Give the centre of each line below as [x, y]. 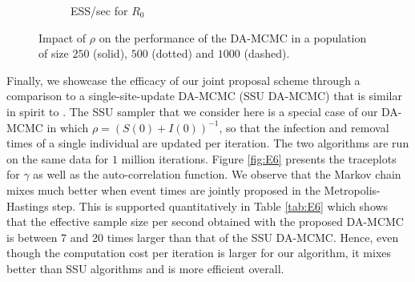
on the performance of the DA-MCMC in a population [233, 37]
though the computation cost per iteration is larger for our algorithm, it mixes [199, 253]
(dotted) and [183, 53]
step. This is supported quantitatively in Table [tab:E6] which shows [220, 205]
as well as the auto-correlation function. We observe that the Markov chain [217, 174]
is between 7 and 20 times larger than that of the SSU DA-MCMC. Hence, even [203, 237]
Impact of [62, 37]
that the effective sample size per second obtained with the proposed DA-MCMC [205, 222]
